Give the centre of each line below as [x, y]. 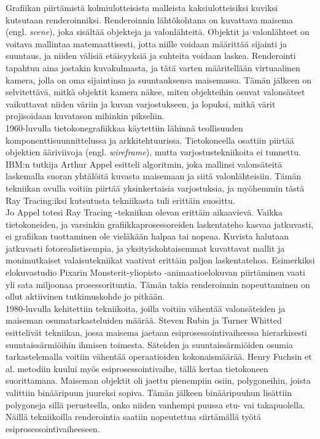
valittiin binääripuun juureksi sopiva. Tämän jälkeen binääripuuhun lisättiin [149, 392]
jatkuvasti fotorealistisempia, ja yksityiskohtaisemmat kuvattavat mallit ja [145, 248]
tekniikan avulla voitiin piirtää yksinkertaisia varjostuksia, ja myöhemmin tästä [155, 188]
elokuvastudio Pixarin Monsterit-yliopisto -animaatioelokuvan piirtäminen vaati [155, 272]
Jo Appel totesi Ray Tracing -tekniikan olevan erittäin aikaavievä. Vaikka [144, 212]
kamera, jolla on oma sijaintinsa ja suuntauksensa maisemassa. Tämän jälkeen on [159, 80]
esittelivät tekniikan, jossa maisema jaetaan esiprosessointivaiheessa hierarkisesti [156, 332]
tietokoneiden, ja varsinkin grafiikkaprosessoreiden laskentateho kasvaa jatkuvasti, [160, 224]
